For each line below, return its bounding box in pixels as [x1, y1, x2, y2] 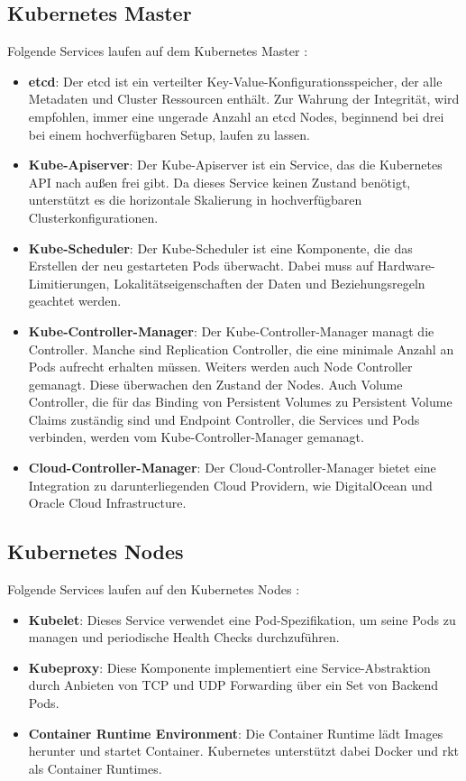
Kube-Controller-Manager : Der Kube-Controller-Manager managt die [28, 321, 434, 340]
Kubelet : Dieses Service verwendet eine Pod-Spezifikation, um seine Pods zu [28, 610, 456, 629]
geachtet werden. [28, 291, 122, 310]
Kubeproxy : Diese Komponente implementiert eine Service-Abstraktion [28, 657, 431, 676]
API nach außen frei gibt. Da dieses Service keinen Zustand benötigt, [28, 172, 411, 191]
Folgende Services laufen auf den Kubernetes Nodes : [7, 580, 300, 599]
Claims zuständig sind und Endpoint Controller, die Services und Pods [28, 409, 420, 428]
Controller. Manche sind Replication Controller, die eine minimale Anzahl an [28, 339, 454, 358]
